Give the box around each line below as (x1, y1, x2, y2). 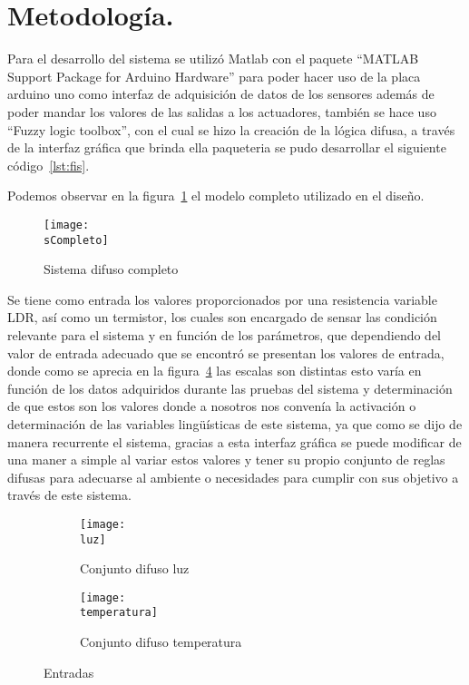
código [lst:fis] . (7, 155, 90, 174)
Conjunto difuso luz (80, 559, 190, 578)
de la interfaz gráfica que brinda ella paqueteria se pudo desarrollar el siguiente (7, 138, 446, 157)
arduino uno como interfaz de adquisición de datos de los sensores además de (7, 84, 435, 103)
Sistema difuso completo (44, 259, 179, 279)
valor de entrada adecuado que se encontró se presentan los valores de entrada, (7, 343, 445, 362)
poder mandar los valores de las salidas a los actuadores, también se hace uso (7, 102, 436, 121)
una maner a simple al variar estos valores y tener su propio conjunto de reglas (7, 450, 445, 469)
